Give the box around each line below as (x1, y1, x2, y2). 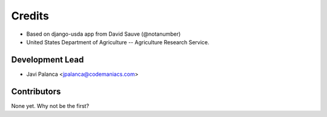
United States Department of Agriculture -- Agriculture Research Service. (26, 38, 210, 45)
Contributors (11, 86, 61, 96)
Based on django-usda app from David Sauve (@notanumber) (26, 30, 181, 38)
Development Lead (11, 55, 84, 65)
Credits (11, 9, 50, 22)
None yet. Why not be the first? (11, 102, 90, 109)
